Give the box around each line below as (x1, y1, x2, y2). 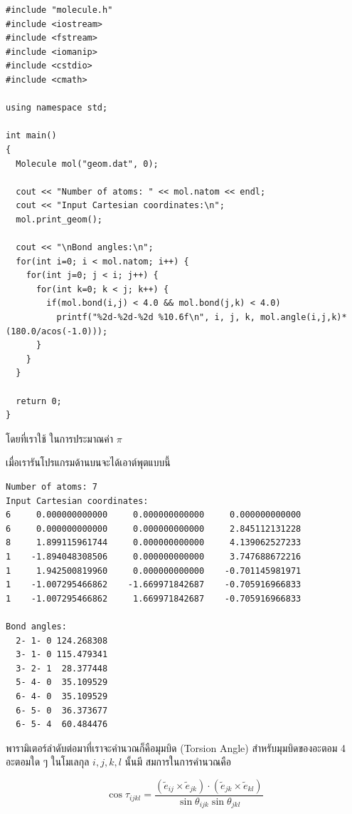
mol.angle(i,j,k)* (260, 312, 347, 323)
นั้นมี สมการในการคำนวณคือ (124, 754, 231, 769)
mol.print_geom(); (16, 214, 103, 225)
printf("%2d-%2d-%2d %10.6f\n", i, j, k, (56, 312, 255, 323)
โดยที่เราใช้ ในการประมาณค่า (6, 431, 114, 445)
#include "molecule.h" (6, 5, 113, 15)
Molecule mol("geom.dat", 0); (16, 158, 159, 169)
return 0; (16, 396, 62, 406)
